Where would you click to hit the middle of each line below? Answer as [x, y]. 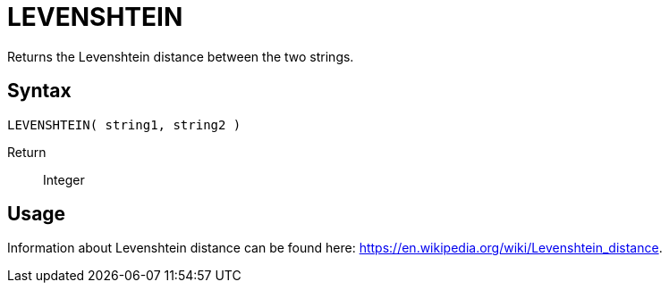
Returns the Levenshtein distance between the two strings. [181, 56]
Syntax [39, 91]
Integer [64, 179]
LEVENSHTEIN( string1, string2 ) [124, 124]
